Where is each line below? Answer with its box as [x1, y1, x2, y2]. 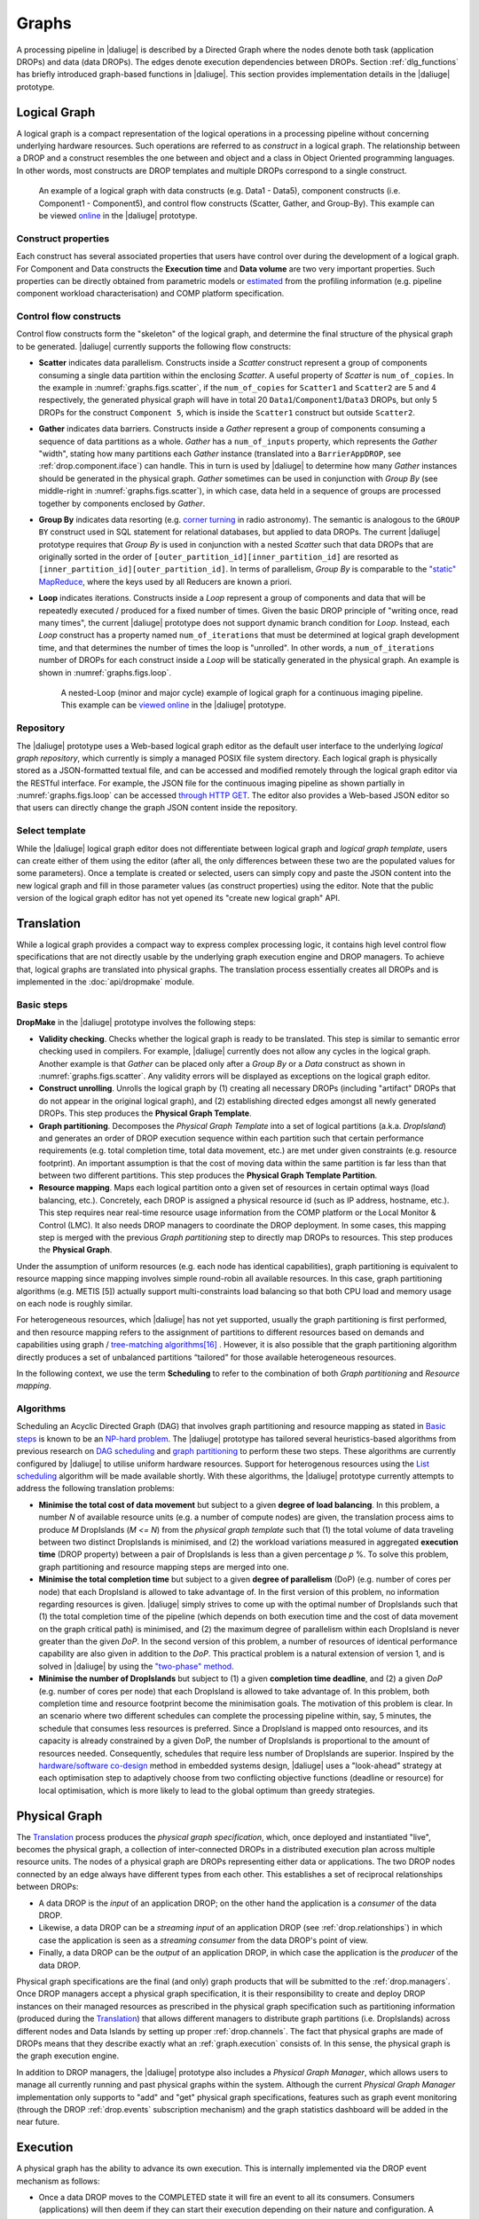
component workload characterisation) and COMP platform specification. [16, 288, 285, 299]
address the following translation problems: [16, 1483, 175, 1494]
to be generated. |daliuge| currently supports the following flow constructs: [16, 341, 292, 351]
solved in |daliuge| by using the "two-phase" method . [38, 1661, 234, 1671]
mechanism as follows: [16, 2176, 100, 2186]
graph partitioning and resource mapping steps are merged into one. [38, 1561, 289, 1572]
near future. [16, 2117, 60, 2128]
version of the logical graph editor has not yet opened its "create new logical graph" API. [16, 893, 341, 904]
